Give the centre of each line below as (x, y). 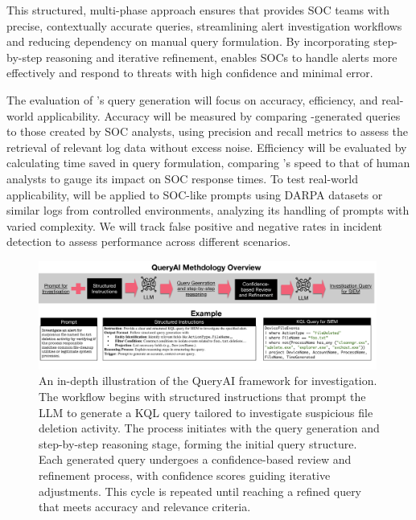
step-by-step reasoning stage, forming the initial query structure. (198, 443)
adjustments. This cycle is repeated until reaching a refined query (200, 491)
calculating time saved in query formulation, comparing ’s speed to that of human (208, 163)
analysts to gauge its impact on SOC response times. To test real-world (182, 178)
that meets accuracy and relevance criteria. (145, 507)
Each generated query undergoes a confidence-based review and (195, 459)
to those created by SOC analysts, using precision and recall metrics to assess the (208, 131)
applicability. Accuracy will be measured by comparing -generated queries (219, 115)
